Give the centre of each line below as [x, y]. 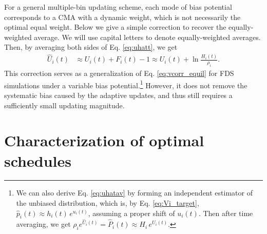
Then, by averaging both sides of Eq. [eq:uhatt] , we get [91, 47]
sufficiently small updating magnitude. [64, 105]
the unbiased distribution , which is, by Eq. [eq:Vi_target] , [108, 203]
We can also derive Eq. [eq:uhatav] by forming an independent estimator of [134, 193]
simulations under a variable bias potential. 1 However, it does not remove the [126, 84]
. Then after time [226, 213]
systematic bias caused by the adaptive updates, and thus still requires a [118, 95]
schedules [38, 160]
